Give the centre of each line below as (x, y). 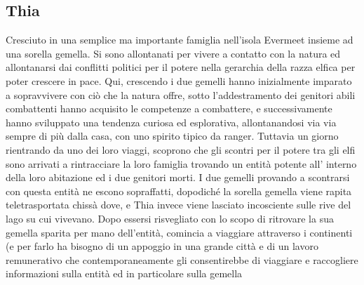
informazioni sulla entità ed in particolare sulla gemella (124, 273)
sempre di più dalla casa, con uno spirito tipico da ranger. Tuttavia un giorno (172, 136)
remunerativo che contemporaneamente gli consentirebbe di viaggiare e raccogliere (182, 259)
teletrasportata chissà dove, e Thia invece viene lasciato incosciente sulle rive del (178, 205)
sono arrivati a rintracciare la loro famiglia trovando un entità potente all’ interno (181, 163)
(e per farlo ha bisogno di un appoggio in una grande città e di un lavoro (162, 246)
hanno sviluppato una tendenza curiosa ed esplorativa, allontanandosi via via (171, 122)
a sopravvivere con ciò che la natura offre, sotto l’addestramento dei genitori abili (181, 94)
